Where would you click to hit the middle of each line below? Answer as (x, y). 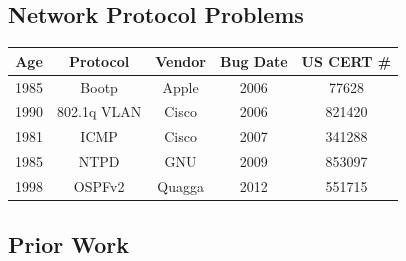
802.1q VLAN (99, 111)
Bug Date (253, 60)
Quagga (180, 185)
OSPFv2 (99, 185)
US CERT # (346, 60)
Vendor (180, 60)
